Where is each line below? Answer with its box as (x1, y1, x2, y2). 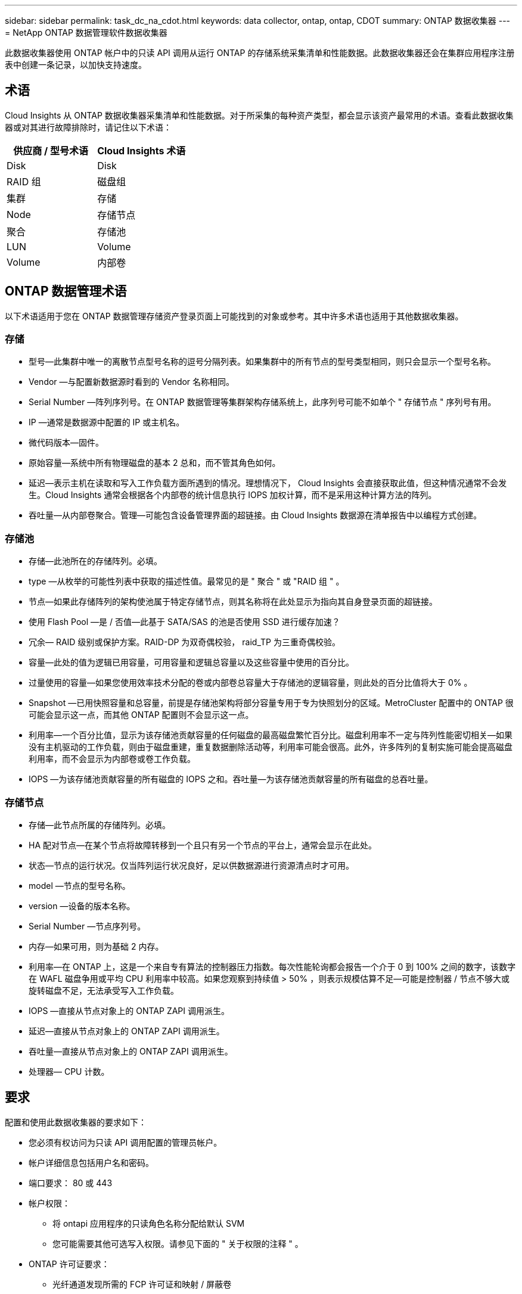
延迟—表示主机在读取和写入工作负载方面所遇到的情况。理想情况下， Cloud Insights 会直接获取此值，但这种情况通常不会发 (29, 478, 507, 489)
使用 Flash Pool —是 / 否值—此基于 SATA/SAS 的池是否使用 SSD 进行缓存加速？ (29, 617, 340, 627)
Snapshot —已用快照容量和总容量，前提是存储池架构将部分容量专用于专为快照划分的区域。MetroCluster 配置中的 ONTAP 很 (29, 698, 514, 708)
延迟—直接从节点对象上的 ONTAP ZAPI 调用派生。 (29, 1025, 225, 1036)
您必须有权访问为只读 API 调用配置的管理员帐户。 (29, 1137, 222, 1147)
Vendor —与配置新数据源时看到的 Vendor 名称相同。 (29, 377, 235, 387)
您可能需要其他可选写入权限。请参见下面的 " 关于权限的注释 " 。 (52, 1238, 303, 1249)
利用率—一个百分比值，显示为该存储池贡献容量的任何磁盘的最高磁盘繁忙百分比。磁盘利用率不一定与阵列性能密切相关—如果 (29, 730, 512, 741)
